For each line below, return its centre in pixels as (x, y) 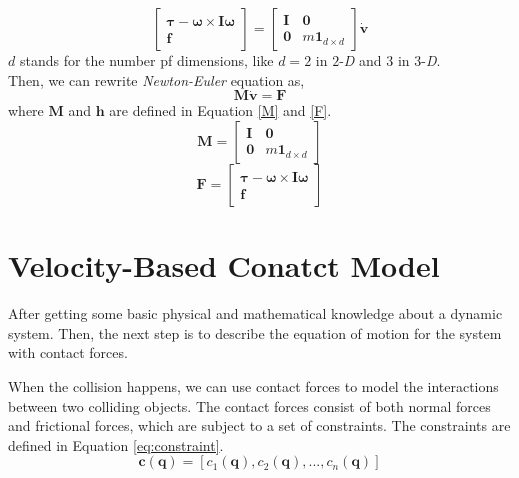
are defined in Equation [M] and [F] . (220, 110)
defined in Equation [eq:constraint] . (116, 444)
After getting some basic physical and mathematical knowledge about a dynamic (255, 313)
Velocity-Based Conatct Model (224, 265)
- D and (360, 60)
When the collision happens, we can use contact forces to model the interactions (253, 385)
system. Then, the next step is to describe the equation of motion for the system (255, 332)
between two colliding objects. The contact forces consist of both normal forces (249, 405)
